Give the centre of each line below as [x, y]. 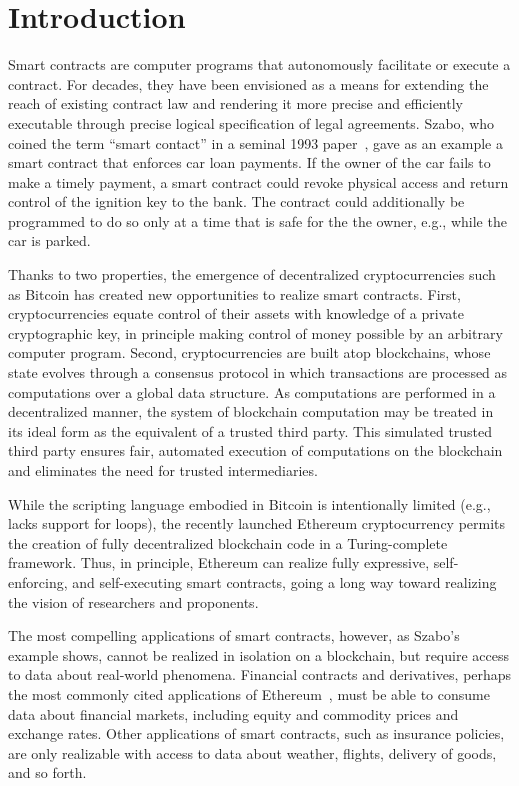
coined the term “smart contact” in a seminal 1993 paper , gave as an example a [255, 142]
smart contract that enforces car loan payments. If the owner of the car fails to [249, 162]
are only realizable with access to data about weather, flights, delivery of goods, [252, 752]
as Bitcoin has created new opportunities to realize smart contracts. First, [234, 293]
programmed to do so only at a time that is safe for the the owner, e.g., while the [257, 220]
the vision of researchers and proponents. [133, 601]
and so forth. [47, 772]
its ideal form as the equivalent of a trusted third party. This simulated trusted [250, 430]
